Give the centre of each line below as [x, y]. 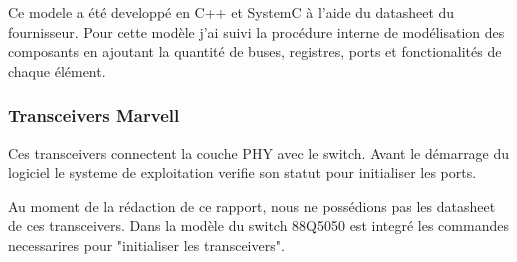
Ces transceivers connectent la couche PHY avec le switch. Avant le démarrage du [259, 152]
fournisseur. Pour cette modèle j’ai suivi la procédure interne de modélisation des [256, 31]
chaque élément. [57, 70]
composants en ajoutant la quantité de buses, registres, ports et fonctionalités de [255, 51]
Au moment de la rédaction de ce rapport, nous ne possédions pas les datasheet [252, 205]
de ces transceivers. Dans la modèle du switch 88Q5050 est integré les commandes [258, 225]
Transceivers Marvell [94, 115]
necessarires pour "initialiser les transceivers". [146, 244]
